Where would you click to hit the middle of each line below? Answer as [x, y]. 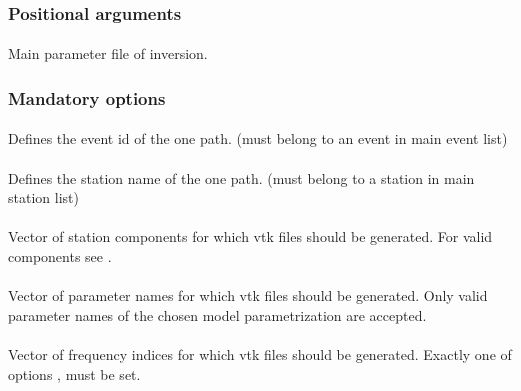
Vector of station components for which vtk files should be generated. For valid [250, 236]
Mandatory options [87, 97]
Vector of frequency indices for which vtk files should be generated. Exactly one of [260, 354]
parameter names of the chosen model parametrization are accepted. [217, 314]
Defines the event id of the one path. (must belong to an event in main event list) [258, 138]
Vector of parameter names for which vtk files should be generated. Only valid [248, 295]
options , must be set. [74, 373]
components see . [60, 256]
